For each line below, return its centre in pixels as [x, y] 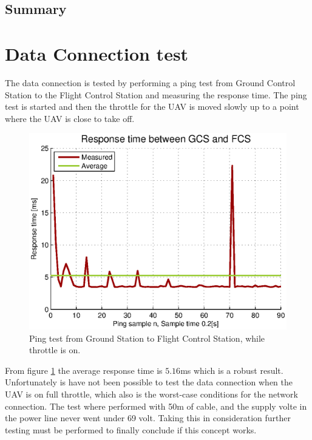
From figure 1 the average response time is [84, 370]
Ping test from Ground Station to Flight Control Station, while [147, 338]
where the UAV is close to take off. [70, 118]
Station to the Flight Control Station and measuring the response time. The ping [156, 94]
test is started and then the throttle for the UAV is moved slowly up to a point [152, 107]
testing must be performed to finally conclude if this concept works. [131, 429]
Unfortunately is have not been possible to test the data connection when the [149, 382]
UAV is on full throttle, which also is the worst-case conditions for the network [151, 394]
